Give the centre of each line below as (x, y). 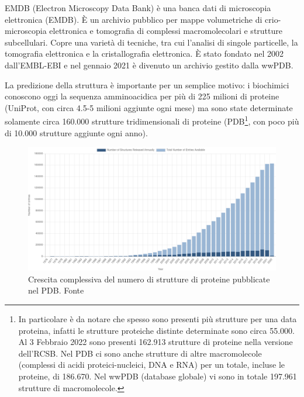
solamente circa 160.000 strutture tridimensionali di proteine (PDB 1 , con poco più (152, 120)
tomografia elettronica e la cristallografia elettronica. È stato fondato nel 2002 (144, 53)
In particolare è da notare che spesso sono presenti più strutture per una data (158, 318)
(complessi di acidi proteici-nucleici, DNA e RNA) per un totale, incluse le (152, 365)
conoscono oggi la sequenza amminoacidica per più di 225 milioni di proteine (142, 96)
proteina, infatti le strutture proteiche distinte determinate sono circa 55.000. (157, 330)
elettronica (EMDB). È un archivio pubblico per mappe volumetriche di (134, 19)
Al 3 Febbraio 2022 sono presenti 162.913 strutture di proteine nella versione (156, 342)
